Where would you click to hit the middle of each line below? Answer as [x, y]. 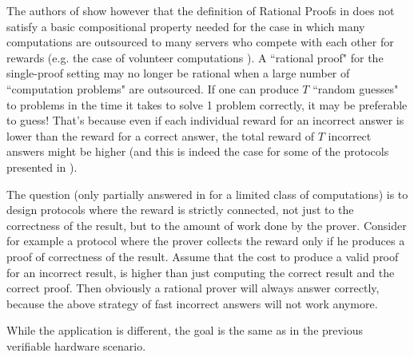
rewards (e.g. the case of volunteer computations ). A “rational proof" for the [195, 57]
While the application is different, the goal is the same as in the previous [185, 330]
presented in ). [42, 167]
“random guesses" [356, 88]
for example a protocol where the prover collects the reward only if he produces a [206, 241]
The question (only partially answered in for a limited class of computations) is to [207, 194]
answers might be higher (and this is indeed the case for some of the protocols [198, 151]
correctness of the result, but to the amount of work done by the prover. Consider [207, 225]
